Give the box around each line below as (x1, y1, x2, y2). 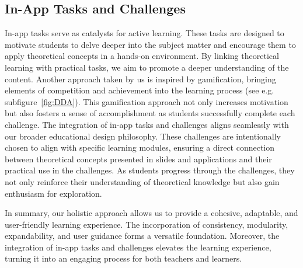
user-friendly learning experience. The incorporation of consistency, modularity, (5, 218, 288, 230)
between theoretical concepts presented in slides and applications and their (5, 152, 272, 165)
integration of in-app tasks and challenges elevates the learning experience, (5, 241, 271, 253)
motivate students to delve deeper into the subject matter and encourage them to (5, 38, 296, 50)
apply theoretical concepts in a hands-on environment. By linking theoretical (5, 50, 279, 62)
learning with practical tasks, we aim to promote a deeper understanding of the (5, 61, 289, 73)
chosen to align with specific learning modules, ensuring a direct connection (5, 141, 275, 154)
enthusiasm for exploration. (5, 187, 102, 199)
